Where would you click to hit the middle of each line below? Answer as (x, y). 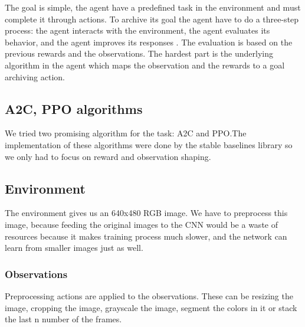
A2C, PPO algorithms (74, 108)
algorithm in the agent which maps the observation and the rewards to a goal (145, 65)
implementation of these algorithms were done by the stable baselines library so (149, 144)
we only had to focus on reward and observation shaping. (108, 156)
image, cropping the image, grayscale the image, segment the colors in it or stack (151, 307)
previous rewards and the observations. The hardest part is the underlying (139, 53)
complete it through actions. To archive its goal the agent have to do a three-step (152, 19)
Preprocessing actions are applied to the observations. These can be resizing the (149, 295)
